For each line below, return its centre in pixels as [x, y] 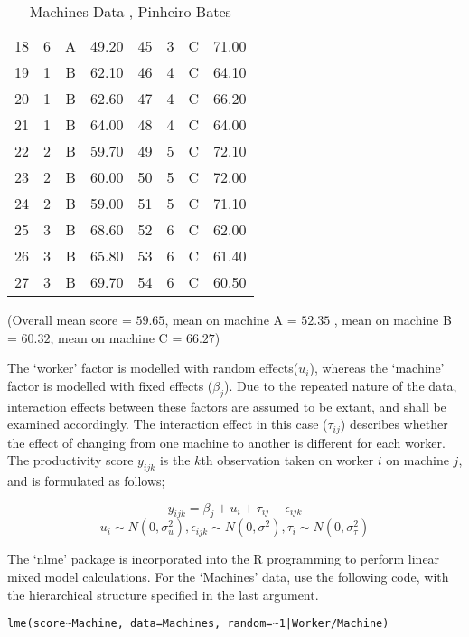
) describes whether [394, 424]
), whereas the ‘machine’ [377, 368]
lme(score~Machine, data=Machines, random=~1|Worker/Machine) [198, 624]
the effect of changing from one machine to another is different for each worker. [226, 442]
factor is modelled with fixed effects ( [110, 385]
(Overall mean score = [70, 319]
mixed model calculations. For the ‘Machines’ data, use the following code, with [228, 576]
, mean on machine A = [231, 319]
